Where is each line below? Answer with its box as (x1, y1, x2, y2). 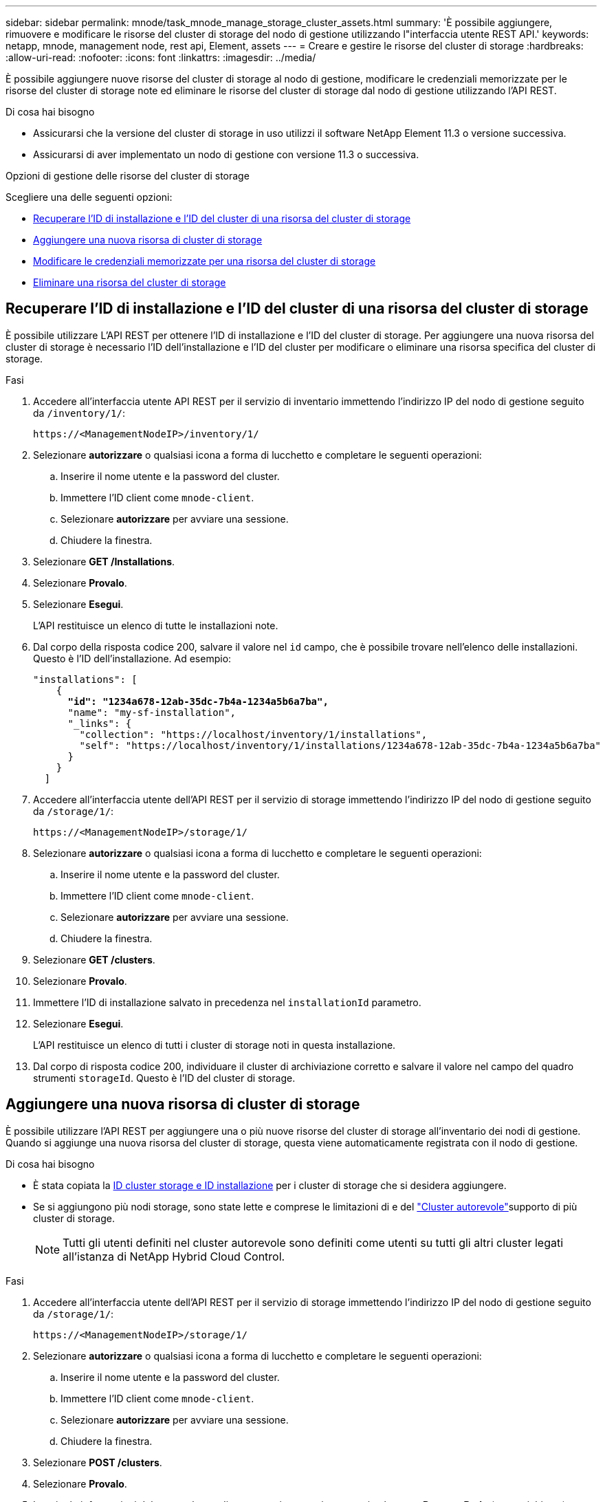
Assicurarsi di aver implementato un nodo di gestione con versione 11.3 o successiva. (33, 149, 419, 160)
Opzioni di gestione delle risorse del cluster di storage (5, 170, 250, 182)
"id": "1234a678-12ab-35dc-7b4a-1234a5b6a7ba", (67, 695, 329, 707)
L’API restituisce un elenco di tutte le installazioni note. (33, 619, 278, 631)
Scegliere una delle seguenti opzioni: (5, 191, 173, 203)
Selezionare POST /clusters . (33, 1456, 162, 1468)
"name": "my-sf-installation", (67, 706, 236, 718)
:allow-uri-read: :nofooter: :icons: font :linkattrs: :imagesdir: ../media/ (5, 52, 316, 63)
